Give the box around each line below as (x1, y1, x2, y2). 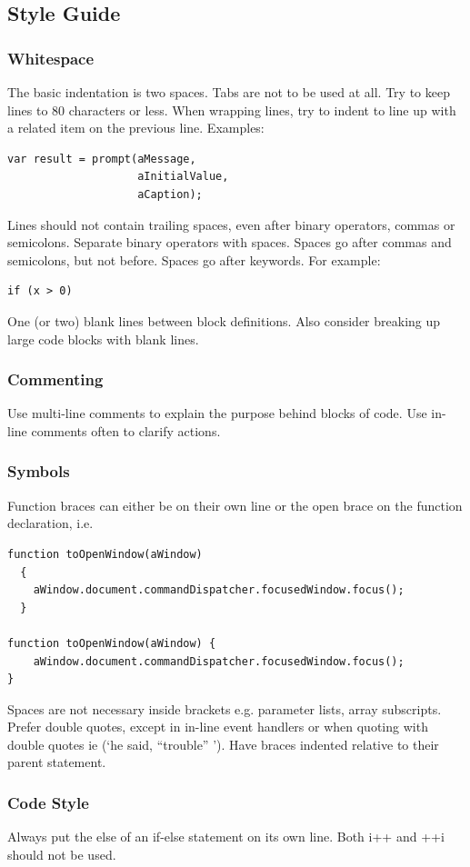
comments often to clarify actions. (31, 421, 221, 440)
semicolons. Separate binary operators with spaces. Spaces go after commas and (7, 233, 452, 252)
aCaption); (137, 187, 203, 201)
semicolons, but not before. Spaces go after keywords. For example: (7, 250, 381, 269)
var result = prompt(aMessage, (7, 152, 196, 165)
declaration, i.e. (7, 513, 94, 533)
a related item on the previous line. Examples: (7, 118, 265, 137)
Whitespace (7, 46, 95, 69)
